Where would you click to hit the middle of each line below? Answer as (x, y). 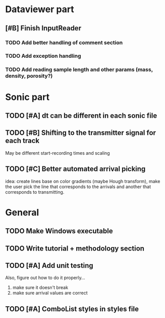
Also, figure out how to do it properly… (45, 278)
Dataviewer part (40, 9)
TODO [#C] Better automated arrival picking (75, 169)
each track (22, 141)
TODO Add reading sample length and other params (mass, (79, 69)
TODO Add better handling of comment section (64, 43)
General (22, 212)
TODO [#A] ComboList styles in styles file (72, 309)
